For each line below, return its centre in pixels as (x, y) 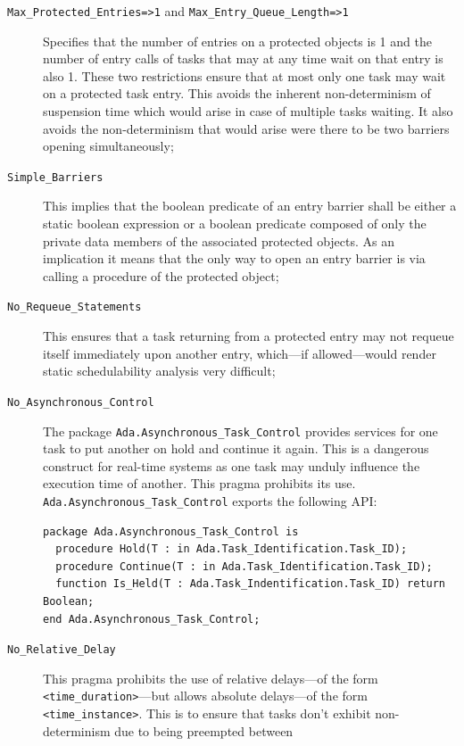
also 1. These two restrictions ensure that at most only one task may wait (244, 75)
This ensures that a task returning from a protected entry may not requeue (249, 336)
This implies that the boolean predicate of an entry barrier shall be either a (250, 206)
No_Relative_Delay (62, 650)
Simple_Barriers (55, 177)
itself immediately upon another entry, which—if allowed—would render (240, 353)
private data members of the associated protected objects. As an (219, 240)
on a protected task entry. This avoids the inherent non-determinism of (237, 93)
